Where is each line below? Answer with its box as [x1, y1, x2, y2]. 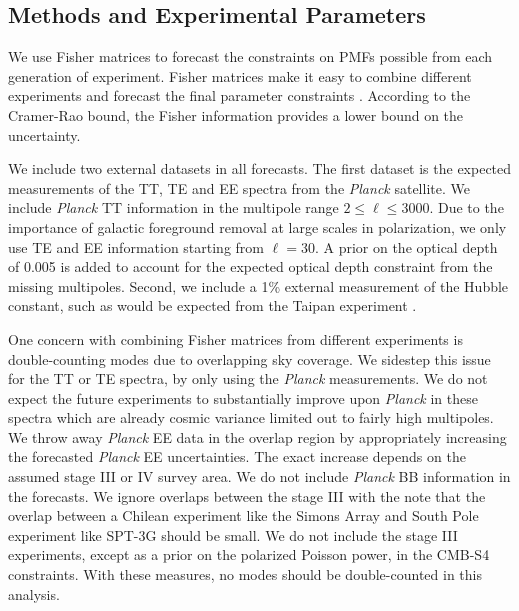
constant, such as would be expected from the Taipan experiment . [8, 295, 417, 316]
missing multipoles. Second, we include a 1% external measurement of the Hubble [8, 275, 509, 296]
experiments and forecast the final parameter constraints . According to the [8, 85, 471, 106]
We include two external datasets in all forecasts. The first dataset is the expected [8, 158, 512, 179]
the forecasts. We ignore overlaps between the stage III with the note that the [8, 485, 486, 506]
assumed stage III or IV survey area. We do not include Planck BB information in [8, 466, 511, 487]
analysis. [8, 583, 60, 604]
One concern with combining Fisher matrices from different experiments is [8, 328, 463, 349]
